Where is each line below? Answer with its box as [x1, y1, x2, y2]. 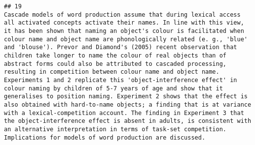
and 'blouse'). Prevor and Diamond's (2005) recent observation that [4, 44, 237, 51]
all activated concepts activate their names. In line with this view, [4, 19, 244, 27]
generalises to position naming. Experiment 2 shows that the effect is [4, 93, 248, 100]
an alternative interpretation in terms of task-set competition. [4, 125, 227, 133]
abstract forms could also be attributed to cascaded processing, [4, 60, 227, 67]
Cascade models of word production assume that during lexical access [4, 11, 241, 18]
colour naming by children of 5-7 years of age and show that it [4, 85, 223, 92]
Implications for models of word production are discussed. [4, 134, 206, 141]
